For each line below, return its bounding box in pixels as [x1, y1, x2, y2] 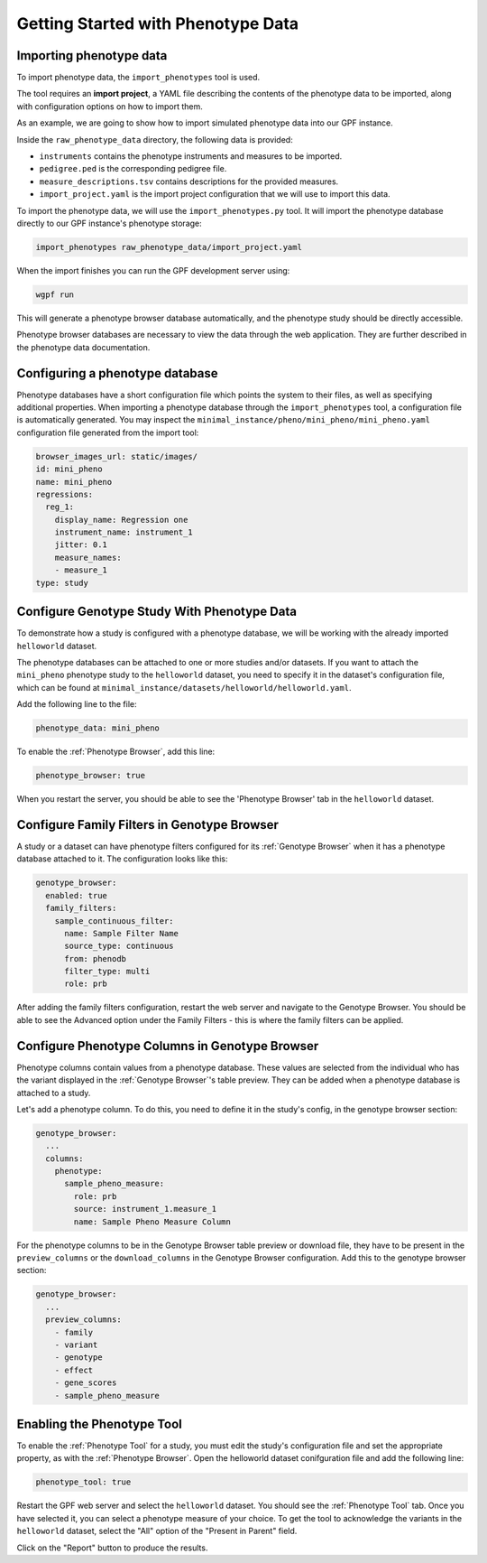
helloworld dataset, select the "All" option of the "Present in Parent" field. [16, 1526, 298, 1537]
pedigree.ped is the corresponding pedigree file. [39, 163, 227, 174]
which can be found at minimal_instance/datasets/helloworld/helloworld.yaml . [16, 682, 352, 693]
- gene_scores [54, 1378, 117, 1388]
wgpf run [35, 289, 75, 300]
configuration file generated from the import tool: [16, 427, 199, 438]
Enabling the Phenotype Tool [16, 1416, 182, 1431]
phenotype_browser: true [35, 770, 146, 781]
